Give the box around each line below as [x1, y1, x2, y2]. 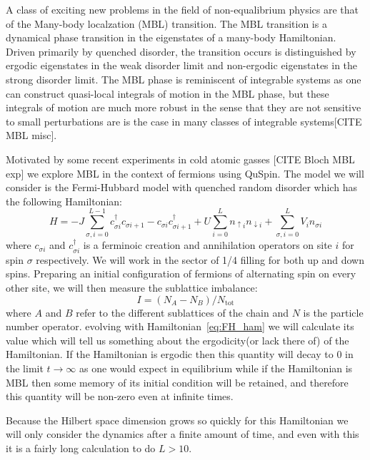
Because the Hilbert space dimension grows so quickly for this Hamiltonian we [6, 412, 349, 427]
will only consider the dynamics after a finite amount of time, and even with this [6, 426, 359, 441]
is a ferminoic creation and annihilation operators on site [83, 237, 332, 252]
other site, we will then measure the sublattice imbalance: [6, 280, 258, 295]
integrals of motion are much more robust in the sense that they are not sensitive [6, 100, 361, 115]
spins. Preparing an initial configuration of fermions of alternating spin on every [6, 266, 356, 281]
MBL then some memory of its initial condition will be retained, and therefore [6, 374, 349, 389]
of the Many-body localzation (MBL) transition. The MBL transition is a [6, 16, 327, 31]
